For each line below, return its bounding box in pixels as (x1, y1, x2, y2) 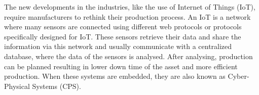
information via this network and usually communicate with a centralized (4, 41, 232, 52)
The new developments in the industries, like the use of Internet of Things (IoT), (4, 2, 255, 12)
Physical (4, 80, 30, 91)
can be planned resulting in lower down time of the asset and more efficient (4, 61, 238, 71)
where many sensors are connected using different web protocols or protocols (4, 21, 242, 32)
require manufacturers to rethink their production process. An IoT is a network (4, 11, 251, 22)
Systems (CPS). (32, 80, 81, 91)
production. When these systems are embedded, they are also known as (4, 71, 226, 81)
